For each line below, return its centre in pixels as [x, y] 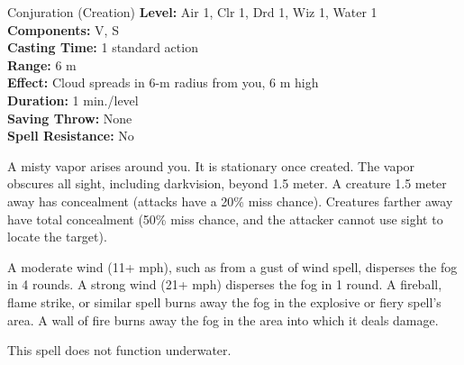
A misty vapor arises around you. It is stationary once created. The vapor [211, 165]
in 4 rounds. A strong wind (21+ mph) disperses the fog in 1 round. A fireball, [225, 284]
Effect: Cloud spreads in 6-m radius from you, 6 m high [163, 82]
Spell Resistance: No [71, 136]
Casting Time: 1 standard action [103, 47]
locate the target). [57, 237]
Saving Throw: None [70, 118]
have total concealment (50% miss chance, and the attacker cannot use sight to [225, 219]
